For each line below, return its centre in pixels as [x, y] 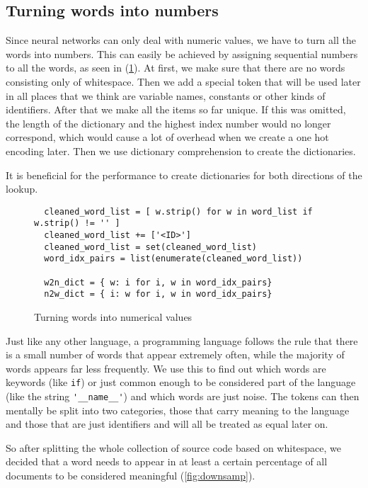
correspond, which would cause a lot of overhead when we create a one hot [167, 137]
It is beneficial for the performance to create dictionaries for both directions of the [184, 175]
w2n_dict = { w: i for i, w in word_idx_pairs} [158, 282]
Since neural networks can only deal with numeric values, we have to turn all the [181, 40]
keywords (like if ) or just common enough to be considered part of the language [181, 382]
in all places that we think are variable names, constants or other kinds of [166, 95]
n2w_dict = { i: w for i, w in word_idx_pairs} [158, 294]
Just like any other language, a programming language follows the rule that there [182, 340]
